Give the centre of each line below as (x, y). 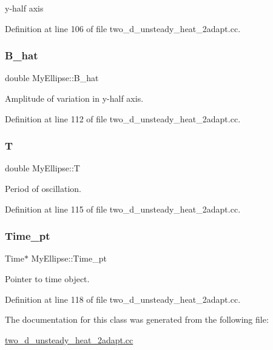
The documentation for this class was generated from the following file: (137, 319)
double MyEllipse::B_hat (52, 78)
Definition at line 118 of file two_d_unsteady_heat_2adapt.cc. (123, 299)
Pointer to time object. (47, 279)
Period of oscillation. (43, 188)
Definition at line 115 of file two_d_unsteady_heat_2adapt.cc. (123, 209)
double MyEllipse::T (42, 168)
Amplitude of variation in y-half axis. (74, 98)
